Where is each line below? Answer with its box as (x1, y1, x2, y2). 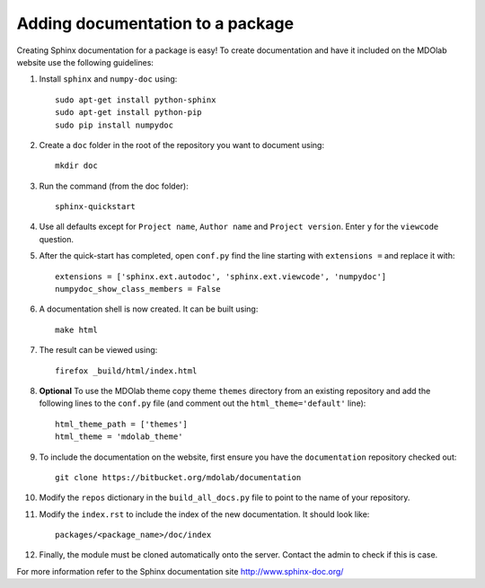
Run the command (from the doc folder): (39, 180, 189, 191)
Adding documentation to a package (16, 13, 295, 33)
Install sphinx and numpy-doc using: (39, 74, 178, 84)
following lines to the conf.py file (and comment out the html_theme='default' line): (39, 398, 366, 408)
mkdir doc (55, 161, 98, 171)
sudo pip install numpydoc (55, 119, 174, 130)
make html (55, 324, 98, 335)
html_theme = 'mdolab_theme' (55, 432, 183, 442)
